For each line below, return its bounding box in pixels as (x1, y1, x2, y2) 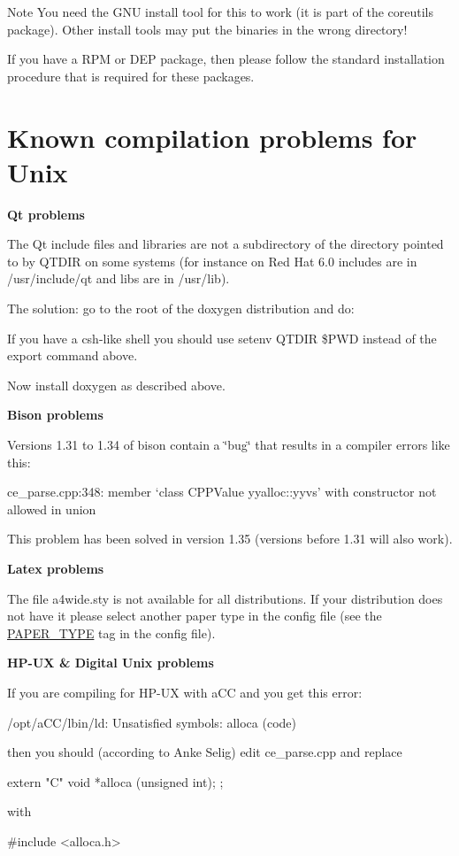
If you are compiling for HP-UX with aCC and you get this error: (7, 682, 363, 701)
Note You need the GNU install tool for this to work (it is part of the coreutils (7, 3, 434, 20)
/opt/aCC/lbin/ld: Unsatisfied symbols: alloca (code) (7, 713, 296, 731)
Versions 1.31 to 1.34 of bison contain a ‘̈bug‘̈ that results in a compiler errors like (7, 436, 450, 454)
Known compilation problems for (7, 119, 417, 155)
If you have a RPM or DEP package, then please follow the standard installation (7, 50, 445, 68)
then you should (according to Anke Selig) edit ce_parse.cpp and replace (7, 743, 402, 761)
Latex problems (7, 559, 104, 577)
